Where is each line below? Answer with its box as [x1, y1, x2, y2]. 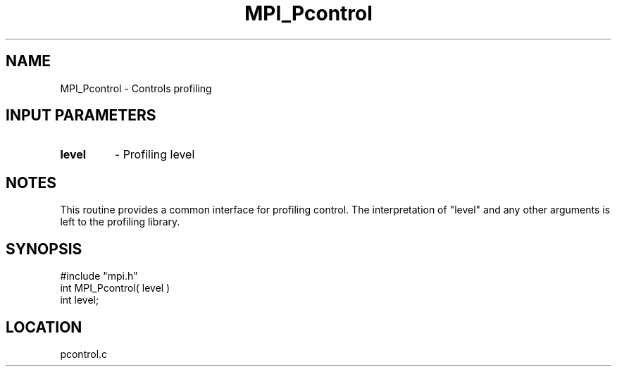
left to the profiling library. [60, 216, 180, 228]
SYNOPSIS [6, 240, 82, 258]
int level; [60, 294, 99, 306]
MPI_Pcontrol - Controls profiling [60, 82, 212, 94]
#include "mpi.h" [60, 270, 138, 283]
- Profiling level [114, 147, 195, 162]
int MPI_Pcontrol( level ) [60, 282, 170, 294]
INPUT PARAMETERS [6, 106, 156, 125]
